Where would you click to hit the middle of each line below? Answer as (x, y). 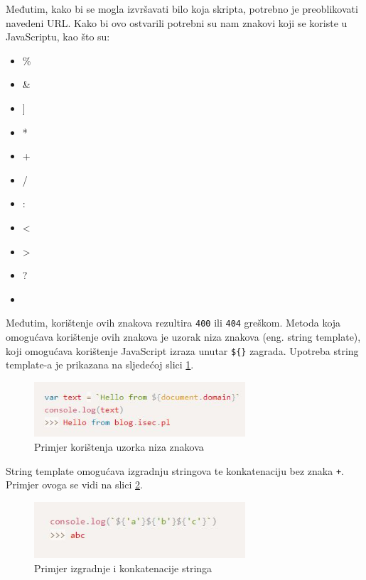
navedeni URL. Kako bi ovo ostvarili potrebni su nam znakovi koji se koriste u (177, 22)
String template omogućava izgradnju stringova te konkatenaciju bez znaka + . (175, 470)
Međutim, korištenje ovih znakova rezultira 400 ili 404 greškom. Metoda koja (173, 323)
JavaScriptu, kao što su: (58, 37)
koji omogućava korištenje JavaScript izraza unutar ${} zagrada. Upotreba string (182, 350)
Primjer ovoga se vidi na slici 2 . (74, 485)
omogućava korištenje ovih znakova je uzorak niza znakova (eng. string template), (183, 336)
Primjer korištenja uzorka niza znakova (119, 446)
